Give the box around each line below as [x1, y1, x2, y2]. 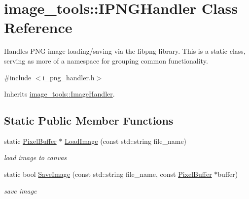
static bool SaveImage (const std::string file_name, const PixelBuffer [4, 169, 212, 179]
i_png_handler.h [42, 72, 95, 82]
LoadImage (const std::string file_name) [65, 135, 187, 146]
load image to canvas [4, 152, 67, 163]
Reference [4, 17, 72, 37]
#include [4, 72, 32, 82]
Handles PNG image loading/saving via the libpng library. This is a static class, [4, 46, 246, 56]
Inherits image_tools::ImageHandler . [4, 89, 115, 99]
